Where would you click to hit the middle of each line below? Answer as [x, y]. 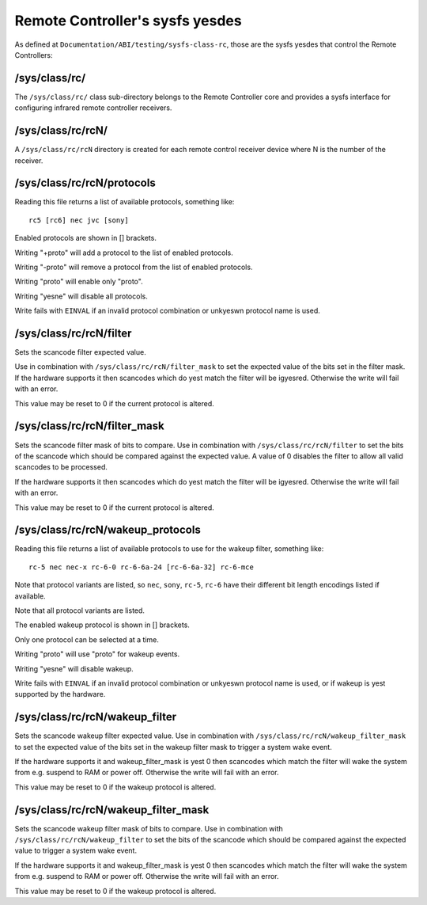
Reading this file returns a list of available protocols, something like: [125, 202]
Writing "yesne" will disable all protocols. [81, 296]
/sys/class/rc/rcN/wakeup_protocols [108, 530]
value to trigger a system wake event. [76, 850]
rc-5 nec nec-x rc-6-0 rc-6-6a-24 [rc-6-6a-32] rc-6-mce [142, 567]
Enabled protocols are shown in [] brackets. [86, 238]
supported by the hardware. [60, 694]
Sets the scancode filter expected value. [80, 352]
